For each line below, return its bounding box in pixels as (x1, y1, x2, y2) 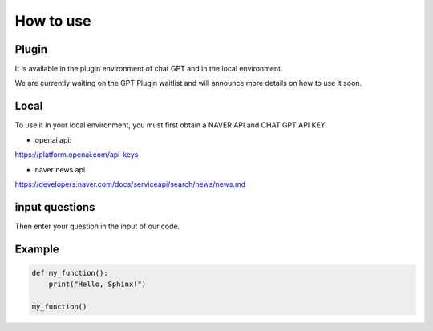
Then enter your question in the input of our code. (14, 221, 180, 231)
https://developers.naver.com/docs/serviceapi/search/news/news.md (14, 179, 246, 188)
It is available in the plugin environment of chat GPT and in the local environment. (14, 64, 283, 74)
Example (14, 242, 59, 256)
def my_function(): (31, 268, 108, 277)
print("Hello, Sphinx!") (48, 280, 147, 289)
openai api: (34, 135, 72, 144)
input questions (14, 200, 95, 214)
